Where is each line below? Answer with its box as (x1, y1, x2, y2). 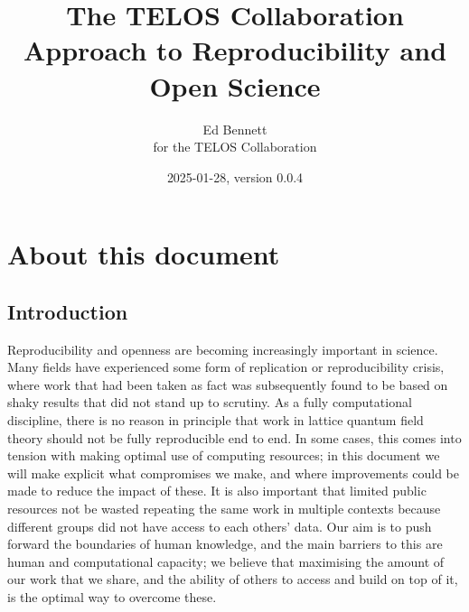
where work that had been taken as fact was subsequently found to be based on (7, 375, 448, 394)
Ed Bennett (202, 119, 267, 138)
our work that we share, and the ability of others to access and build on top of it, (7, 570, 458, 589)
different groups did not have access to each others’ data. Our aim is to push (7, 516, 432, 535)
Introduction (7, 297, 128, 325)
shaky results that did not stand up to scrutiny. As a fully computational (7, 393, 412, 412)
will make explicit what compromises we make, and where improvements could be (7, 463, 459, 482)
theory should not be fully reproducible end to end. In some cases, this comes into (7, 428, 462, 447)
